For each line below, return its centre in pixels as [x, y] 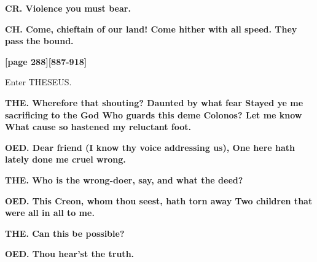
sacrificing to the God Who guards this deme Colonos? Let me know [154, 114]
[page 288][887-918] [46, 61]
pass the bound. [39, 41]
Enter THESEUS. [38, 82]
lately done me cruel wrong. [65, 159]
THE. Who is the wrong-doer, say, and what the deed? [124, 179]
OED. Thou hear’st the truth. [70, 254]
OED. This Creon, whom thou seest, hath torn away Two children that [159, 200]
